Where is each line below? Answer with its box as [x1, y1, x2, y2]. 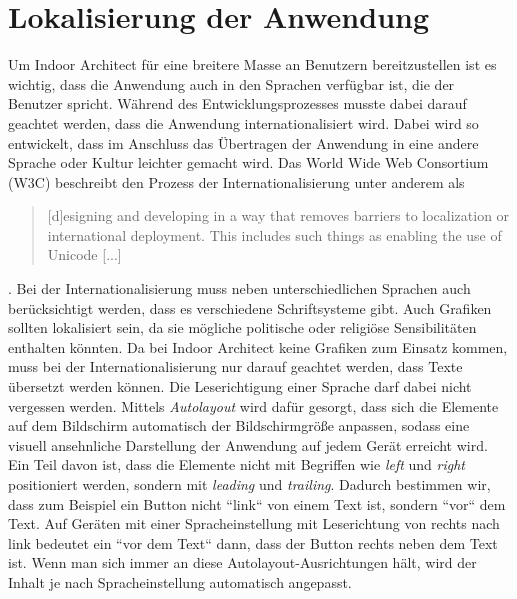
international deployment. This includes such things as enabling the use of [47, 224, 502, 245]
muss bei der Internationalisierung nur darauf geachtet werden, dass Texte [8, 356, 463, 377]
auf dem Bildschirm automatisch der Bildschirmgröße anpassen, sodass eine [8, 415, 470, 436]
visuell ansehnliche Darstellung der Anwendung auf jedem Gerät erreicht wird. [8, 434, 488, 455]
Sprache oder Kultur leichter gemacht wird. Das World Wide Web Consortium [8, 152, 489, 173]
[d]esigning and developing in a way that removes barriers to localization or [47, 205, 510, 226]
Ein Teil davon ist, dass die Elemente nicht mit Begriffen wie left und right [8, 454, 465, 475]
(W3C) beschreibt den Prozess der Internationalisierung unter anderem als [8, 171, 465, 192]
